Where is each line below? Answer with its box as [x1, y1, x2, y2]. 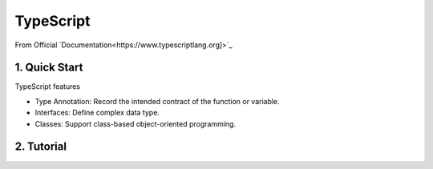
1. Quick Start [14, 61, 83, 74]
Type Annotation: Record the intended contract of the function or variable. [34, 96, 280, 106]
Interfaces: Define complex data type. [34, 108, 160, 118]
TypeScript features [14, 82, 81, 91]
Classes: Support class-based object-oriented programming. [34, 119, 237, 128]
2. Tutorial [14, 140, 67, 154]
